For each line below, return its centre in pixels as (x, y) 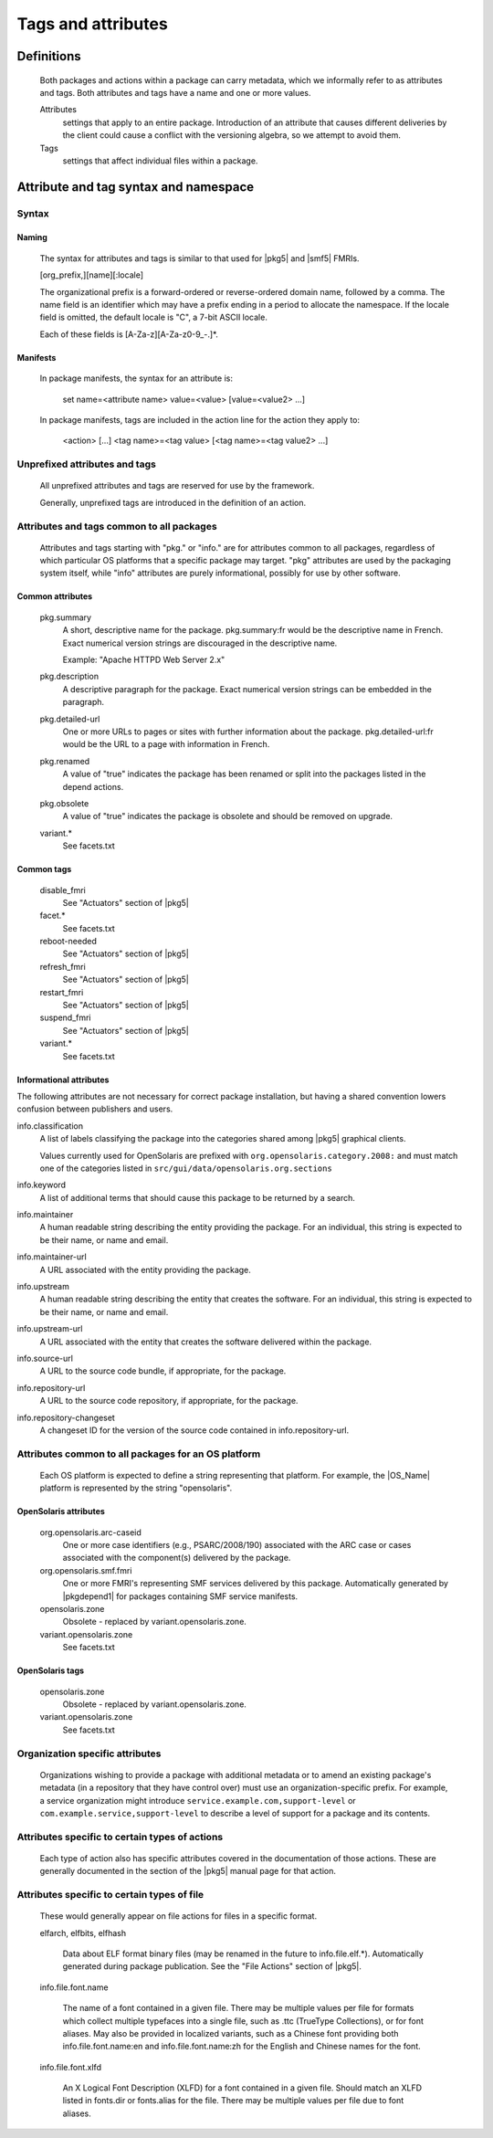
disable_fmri (63, 890)
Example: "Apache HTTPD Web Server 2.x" (144, 660)
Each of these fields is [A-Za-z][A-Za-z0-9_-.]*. (129, 334)
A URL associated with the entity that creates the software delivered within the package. (206, 1342)
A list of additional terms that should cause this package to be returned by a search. (198, 1197)
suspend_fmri (65, 1017)
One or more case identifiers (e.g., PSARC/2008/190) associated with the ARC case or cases (237, 1545)
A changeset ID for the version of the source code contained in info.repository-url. (194, 1430)
